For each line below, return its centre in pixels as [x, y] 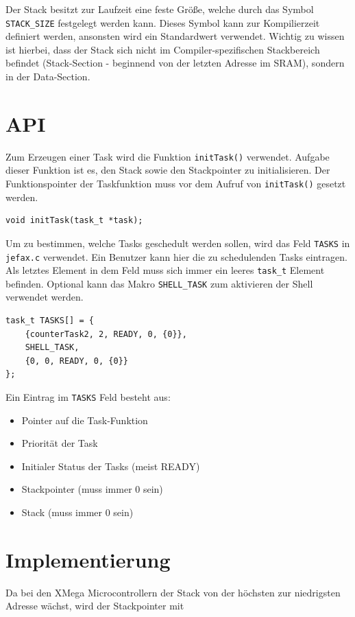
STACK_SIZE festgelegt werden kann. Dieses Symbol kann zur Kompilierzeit [163, 22]
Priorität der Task [60, 443]
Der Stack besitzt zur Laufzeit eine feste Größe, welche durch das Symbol [160, 9]
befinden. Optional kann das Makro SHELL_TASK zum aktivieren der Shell [159, 283]
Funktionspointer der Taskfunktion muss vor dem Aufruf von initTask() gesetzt [176, 183]
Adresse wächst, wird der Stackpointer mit [95, 606]
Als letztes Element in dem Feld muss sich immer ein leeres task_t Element [165, 270]
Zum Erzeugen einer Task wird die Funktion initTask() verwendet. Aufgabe [168, 156]
